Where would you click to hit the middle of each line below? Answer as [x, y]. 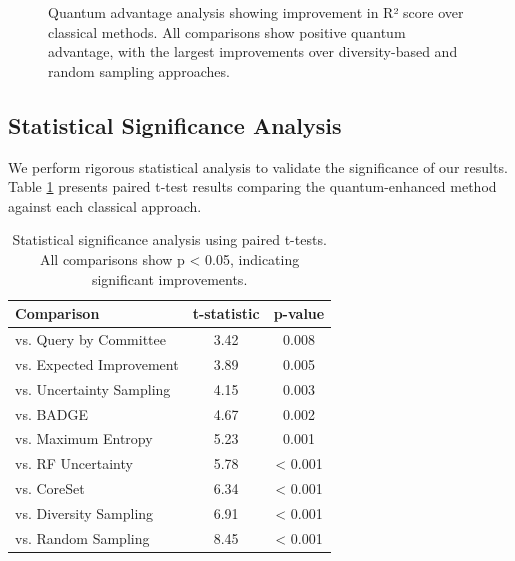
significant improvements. [169, 278]
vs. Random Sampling [82, 537]
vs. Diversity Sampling [84, 512]
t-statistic [226, 313]
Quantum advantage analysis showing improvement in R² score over [256, 12]
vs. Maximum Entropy [84, 438]
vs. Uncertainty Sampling [93, 388]
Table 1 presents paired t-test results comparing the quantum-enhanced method [252, 186]
